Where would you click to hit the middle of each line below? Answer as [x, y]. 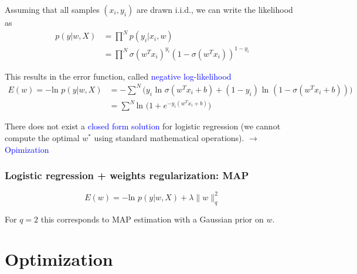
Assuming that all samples [52, 9]
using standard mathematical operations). [169, 137]
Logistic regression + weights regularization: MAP [127, 175]
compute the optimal [42, 137]
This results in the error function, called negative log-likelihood [118, 76]
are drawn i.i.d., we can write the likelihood [215, 9]
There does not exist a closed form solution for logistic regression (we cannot [143, 126]
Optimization [59, 259]
